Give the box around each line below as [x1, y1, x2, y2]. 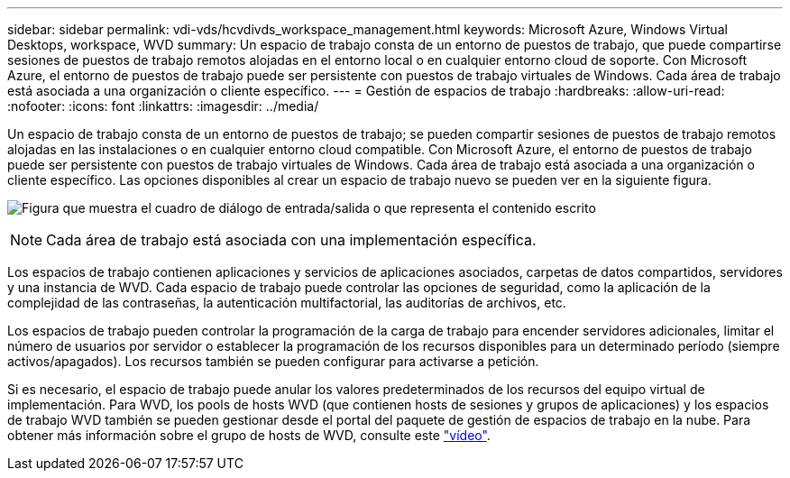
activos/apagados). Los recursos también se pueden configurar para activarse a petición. [7, 354, 539, 369]
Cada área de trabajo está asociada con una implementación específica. [46, 231, 537, 249]
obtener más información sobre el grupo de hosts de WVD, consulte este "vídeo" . [7, 427, 491, 443]
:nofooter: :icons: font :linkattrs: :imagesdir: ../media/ [7, 98, 319, 114]
